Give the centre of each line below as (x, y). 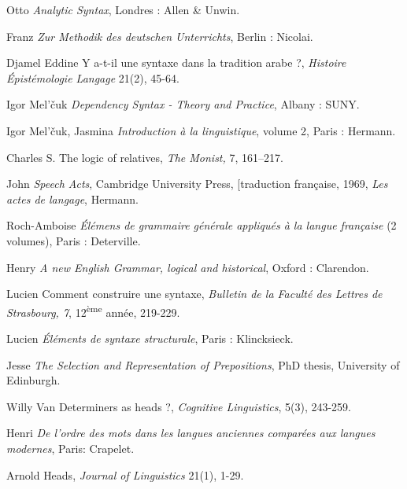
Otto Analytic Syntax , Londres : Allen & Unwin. (123, 9)
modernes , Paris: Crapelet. (70, 448)
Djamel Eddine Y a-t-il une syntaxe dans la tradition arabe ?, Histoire (176, 63)
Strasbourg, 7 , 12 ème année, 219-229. (93, 311)
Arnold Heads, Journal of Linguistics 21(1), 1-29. (125, 474)
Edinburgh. (33, 380)
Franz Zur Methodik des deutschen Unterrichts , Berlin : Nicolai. (160, 36)
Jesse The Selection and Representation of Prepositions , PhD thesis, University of (203, 364)
